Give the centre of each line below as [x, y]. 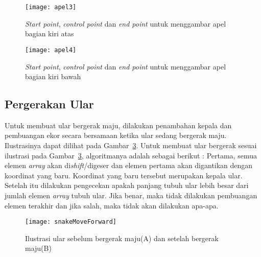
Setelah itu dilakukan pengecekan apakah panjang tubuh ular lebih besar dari [127, 185]
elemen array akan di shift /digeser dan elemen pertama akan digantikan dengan [129, 165]
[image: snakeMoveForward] [71, 222]
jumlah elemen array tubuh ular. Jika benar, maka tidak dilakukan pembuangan [131, 195]
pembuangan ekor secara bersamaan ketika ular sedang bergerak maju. [116, 135]
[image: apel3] [51, 7]
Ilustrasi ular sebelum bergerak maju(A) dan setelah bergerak [122, 238]
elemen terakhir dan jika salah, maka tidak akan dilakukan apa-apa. [112, 205]
